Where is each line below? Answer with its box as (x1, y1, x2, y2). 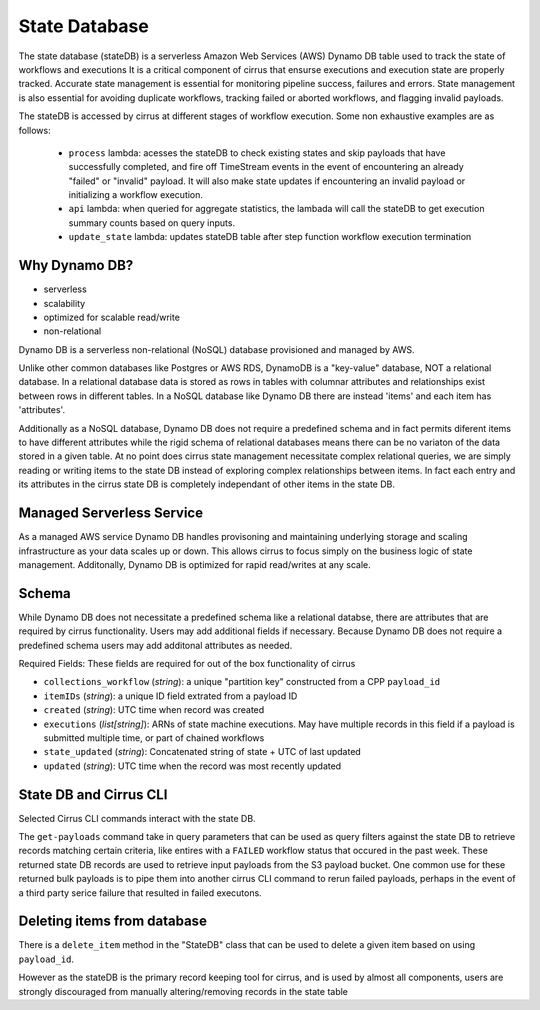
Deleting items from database (18, 913, 207, 930)
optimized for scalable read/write (43, 311, 180, 323)
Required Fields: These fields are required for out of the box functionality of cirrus (18, 657, 356, 669)
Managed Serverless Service (18, 505, 204, 522)
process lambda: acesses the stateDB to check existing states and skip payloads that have (68, 146, 446, 159)
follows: (18, 124, 51, 136)
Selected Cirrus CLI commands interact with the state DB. (18, 812, 256, 824)
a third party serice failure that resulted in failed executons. (18, 886, 262, 899)
